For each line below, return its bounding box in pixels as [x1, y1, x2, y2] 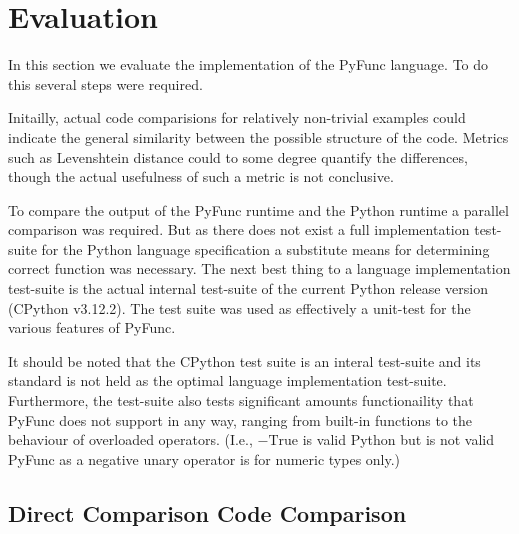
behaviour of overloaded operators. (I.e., [8, 429, 253, 450]
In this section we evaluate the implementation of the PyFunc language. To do [8, 54, 489, 75]
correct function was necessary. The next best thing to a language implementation [8, 258, 511, 279]
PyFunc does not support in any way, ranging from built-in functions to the [8, 409, 472, 430]
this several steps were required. [8, 73, 203, 94]
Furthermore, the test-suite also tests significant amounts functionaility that [8, 390, 474, 411]
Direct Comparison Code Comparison [8, 497, 407, 528]
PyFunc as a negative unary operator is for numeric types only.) [8, 448, 401, 469]
